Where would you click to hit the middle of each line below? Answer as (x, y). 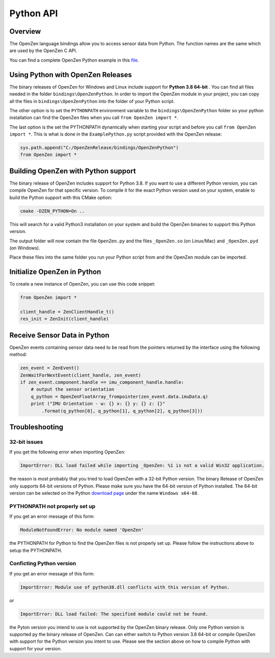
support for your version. (36, 648)
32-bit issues (26, 442)
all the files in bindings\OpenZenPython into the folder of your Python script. (92, 101)
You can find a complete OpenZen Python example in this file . (74, 60)
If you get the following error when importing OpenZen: (67, 452)
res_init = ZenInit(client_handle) (64, 319)
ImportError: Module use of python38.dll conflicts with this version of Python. (125, 587)
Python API (34, 13)
